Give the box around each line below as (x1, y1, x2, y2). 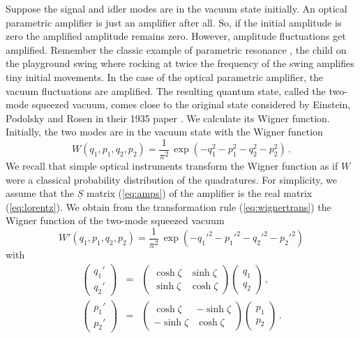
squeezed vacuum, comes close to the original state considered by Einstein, (31, 97, 351, 112)
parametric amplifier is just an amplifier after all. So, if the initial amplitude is (6, 15, 342, 29)
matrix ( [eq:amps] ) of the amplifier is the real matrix (87, 186, 313, 200)
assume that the (6, 186, 75, 200)
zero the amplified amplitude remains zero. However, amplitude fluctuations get (6, 29, 346, 43)
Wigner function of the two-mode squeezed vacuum (6, 213, 225, 228)
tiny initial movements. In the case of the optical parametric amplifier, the (6, 69, 324, 84)
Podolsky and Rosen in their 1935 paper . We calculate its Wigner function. (6, 110, 330, 125)
